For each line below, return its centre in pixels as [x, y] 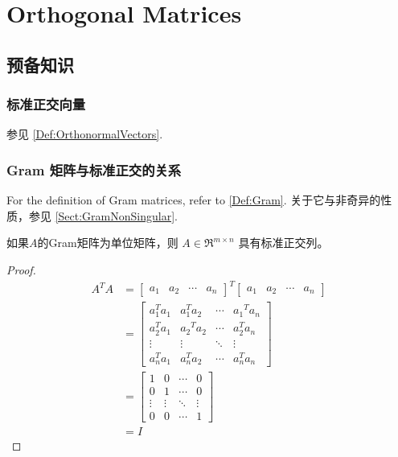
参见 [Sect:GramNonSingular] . [103, 215]
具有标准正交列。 [283, 243]
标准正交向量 [46, 104]
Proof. [21, 269]
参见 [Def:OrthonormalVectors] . [85, 134]
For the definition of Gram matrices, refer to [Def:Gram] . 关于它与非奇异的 [194, 200]
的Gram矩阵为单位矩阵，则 [108, 243]
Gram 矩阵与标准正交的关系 [94, 169]
